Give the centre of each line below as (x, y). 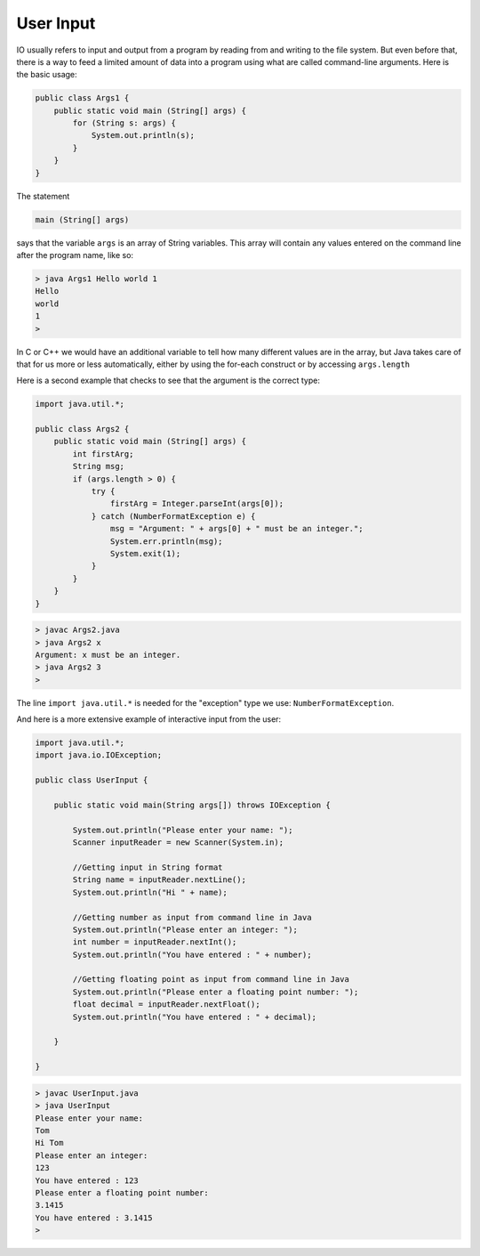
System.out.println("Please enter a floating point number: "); (216, 992)
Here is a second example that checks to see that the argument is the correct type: (168, 381)
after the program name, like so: (75, 255)
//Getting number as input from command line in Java (192, 917)
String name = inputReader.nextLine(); (159, 880)
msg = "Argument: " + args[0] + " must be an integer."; (236, 529)
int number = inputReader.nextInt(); (155, 942)
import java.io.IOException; (99, 755)
